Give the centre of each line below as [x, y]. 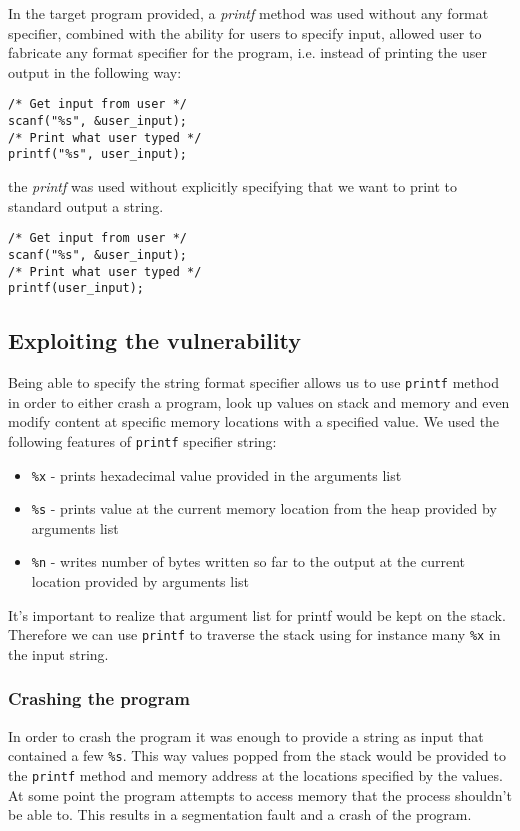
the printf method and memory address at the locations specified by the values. [255, 774]
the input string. [58, 653]
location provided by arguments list [140, 581]
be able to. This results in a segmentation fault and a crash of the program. [240, 814]
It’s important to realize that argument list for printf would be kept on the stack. [257, 614]
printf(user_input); [76, 288]
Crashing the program [99, 698]
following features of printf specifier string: [142, 440]
